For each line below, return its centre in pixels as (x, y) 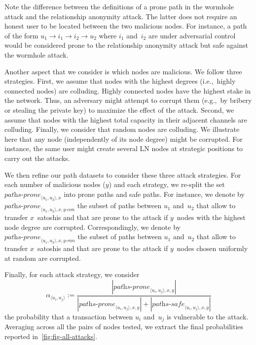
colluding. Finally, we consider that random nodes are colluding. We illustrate (122, 129)
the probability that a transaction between (69, 316)
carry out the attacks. (37, 158)
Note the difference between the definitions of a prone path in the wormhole (119, 6)
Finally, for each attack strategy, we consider (72, 274)
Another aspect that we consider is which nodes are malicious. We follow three (123, 71)
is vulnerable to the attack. (207, 316)
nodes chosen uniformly (212, 248)
